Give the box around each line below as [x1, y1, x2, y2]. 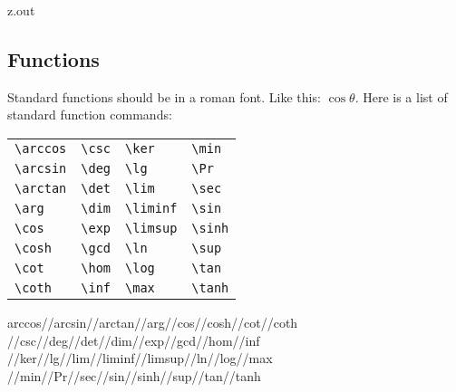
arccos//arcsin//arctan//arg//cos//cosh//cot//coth [7, 312, 298, 331]
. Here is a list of [354, 87, 448, 106]
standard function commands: [7, 105, 172, 124]
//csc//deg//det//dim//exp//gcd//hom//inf [7, 330, 260, 349]
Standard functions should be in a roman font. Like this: [7, 87, 321, 106]
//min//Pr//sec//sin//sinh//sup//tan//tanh [7, 366, 261, 385]
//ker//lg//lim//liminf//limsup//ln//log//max [7, 349, 273, 368]
